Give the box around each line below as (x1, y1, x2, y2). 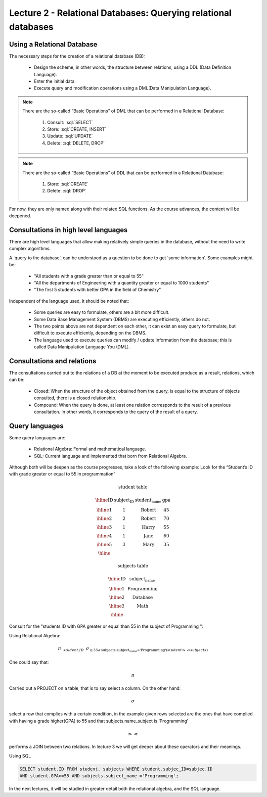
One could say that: (9, 659, 49, 665)
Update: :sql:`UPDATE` (47, 133, 93, 139)
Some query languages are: (9, 434, 66, 440)
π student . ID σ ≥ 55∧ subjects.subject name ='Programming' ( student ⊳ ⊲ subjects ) (57, 646, 208, 653)
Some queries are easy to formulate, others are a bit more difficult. (34, 309, 170, 315)
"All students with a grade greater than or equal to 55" (34, 273, 144, 279)
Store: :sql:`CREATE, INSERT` (47, 126, 106, 132)
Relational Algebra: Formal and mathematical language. (34, 446, 146, 452)
